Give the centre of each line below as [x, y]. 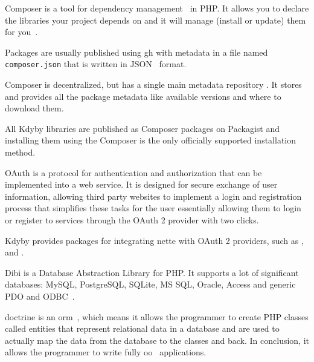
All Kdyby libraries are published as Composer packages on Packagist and [143, 128]
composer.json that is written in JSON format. [96, 64]
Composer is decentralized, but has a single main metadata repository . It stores [153, 84]
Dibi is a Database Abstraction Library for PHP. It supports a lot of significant [152, 272]
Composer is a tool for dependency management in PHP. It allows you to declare [157, 8]
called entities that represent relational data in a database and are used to [142, 328]
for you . [21, 32]
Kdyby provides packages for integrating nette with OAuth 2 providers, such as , [154, 240]
